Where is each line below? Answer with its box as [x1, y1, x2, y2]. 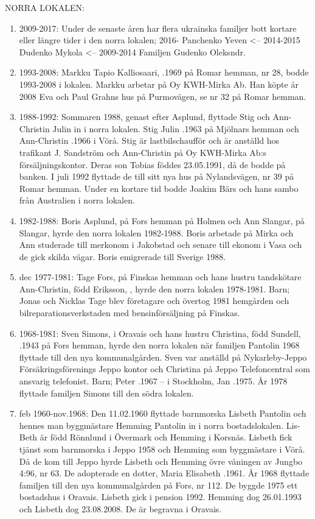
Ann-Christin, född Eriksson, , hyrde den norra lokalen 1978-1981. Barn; [19, 282, 290, 295]
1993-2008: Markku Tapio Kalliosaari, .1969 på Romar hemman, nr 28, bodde [19, 66, 309, 79]
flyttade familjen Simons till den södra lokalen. [19, 386, 194, 399]
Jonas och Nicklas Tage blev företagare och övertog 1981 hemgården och [19, 294, 289, 307]
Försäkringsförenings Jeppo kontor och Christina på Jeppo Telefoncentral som [19, 362, 310, 375]
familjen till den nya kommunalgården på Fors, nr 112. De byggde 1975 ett [19, 478, 298, 491]
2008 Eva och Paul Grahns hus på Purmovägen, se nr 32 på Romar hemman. [19, 90, 306, 102]
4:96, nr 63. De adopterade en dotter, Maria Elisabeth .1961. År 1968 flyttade [19, 467, 310, 479]
